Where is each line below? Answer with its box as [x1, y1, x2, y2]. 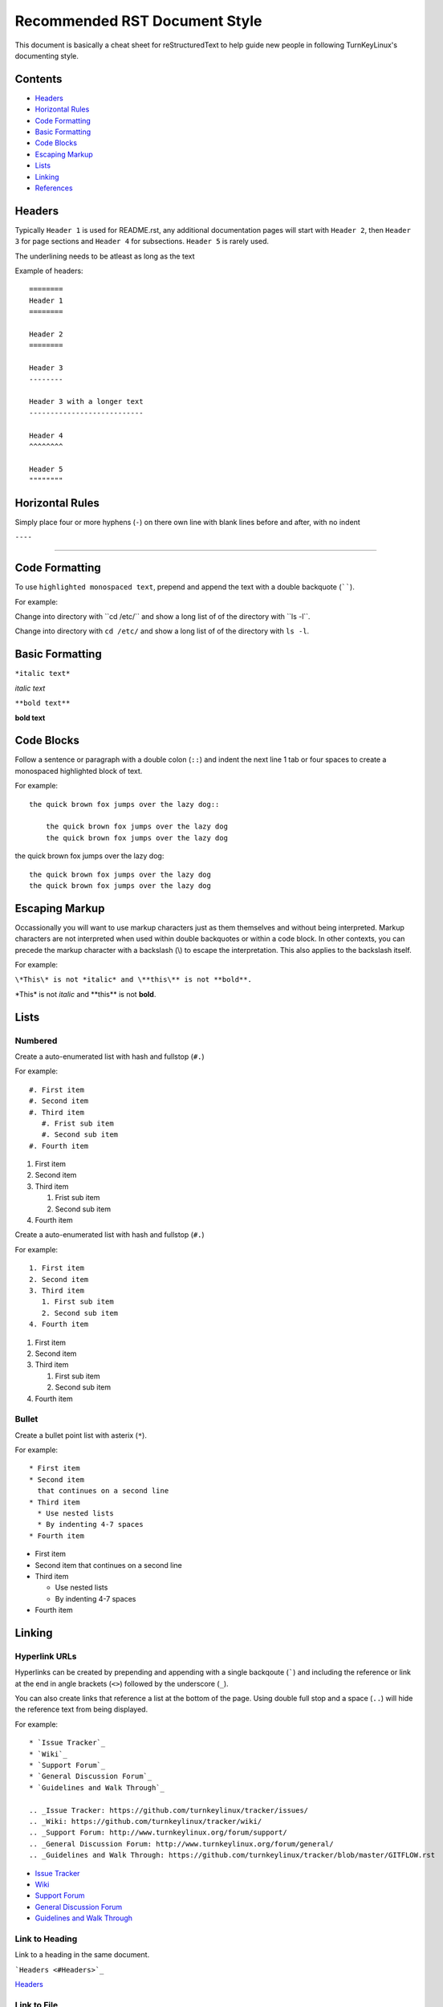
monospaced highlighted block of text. [14, 766, 143, 776]
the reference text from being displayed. [14, 1704, 148, 1714]
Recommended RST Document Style [14, 12, 262, 30]
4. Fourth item [29, 1320, 89, 1329]
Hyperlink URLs [14, 1651, 77, 1662]
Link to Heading [14, 1933, 78, 1944]
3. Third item [29, 1286, 84, 1295]
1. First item [29, 1264, 84, 1272]
